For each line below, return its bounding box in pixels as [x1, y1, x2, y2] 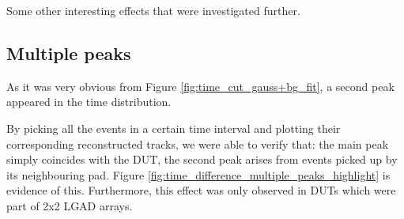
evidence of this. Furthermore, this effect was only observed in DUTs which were [6, 182, 396, 198]
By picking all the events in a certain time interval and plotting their [6, 119, 341, 136]
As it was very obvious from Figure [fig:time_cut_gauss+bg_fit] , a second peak [6, 77, 395, 94]
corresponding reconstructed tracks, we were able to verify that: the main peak [6, 135, 389, 152]
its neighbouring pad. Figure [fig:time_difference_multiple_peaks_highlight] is [6, 166, 391, 183]
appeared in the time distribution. [6, 93, 172, 110]
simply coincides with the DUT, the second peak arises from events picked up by [6, 151, 398, 168]
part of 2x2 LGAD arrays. [6, 197, 133, 213]
